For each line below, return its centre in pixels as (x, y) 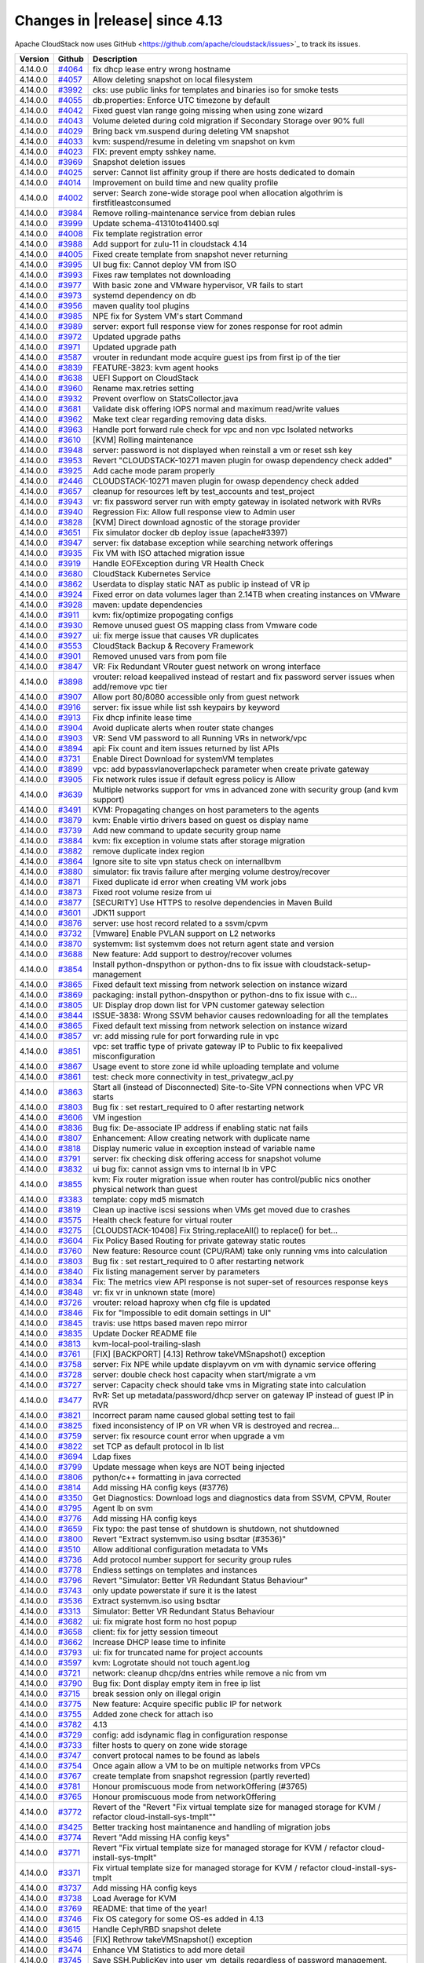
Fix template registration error (148, 233)
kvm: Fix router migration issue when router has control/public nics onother (232, 1179)
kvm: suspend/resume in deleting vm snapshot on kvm (194, 141)
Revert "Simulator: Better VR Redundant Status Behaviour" (201, 1580)
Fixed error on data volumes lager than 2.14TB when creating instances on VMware (247, 594)
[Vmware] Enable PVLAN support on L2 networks (184, 933)
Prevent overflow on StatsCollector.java (166, 398)
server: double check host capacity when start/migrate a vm (205, 1374)
